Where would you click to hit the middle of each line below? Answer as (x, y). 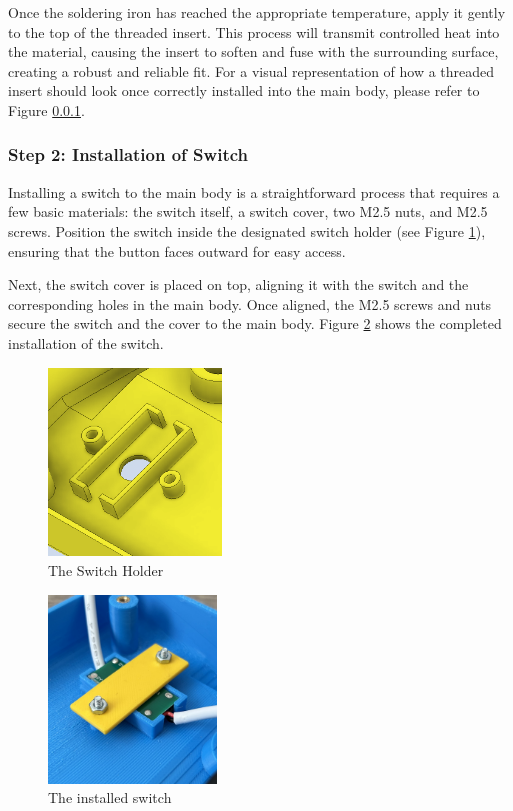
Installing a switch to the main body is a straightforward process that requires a (254, 191)
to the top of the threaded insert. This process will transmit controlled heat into (254, 31)
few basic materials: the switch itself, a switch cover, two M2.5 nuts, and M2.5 (248, 211)
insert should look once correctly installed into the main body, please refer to (244, 90)
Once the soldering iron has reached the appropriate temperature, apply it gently (257, 12)
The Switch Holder (106, 570)
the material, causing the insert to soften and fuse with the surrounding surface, (253, 51)
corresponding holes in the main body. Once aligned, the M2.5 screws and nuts (250, 303)
